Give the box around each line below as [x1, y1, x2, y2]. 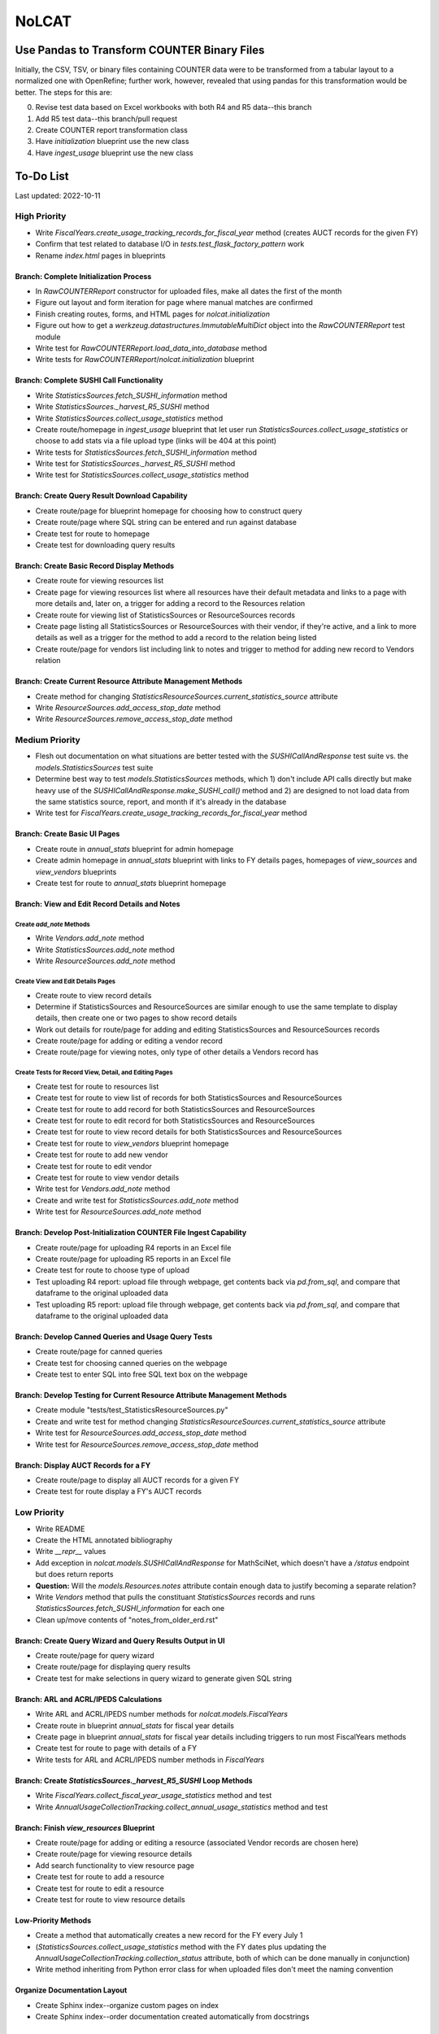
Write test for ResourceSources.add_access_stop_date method [35, 1428, 247, 1438]
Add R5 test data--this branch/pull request [35, 114, 178, 124]
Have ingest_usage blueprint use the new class [35, 147, 194, 158]
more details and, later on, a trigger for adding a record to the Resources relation [35, 599, 306, 609]
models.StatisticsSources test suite [35, 762, 154, 772]
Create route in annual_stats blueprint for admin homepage [35, 844, 234, 853]
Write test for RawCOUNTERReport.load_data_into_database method [35, 343, 267, 353]
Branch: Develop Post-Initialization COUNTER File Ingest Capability [15, 1228, 247, 1237]
